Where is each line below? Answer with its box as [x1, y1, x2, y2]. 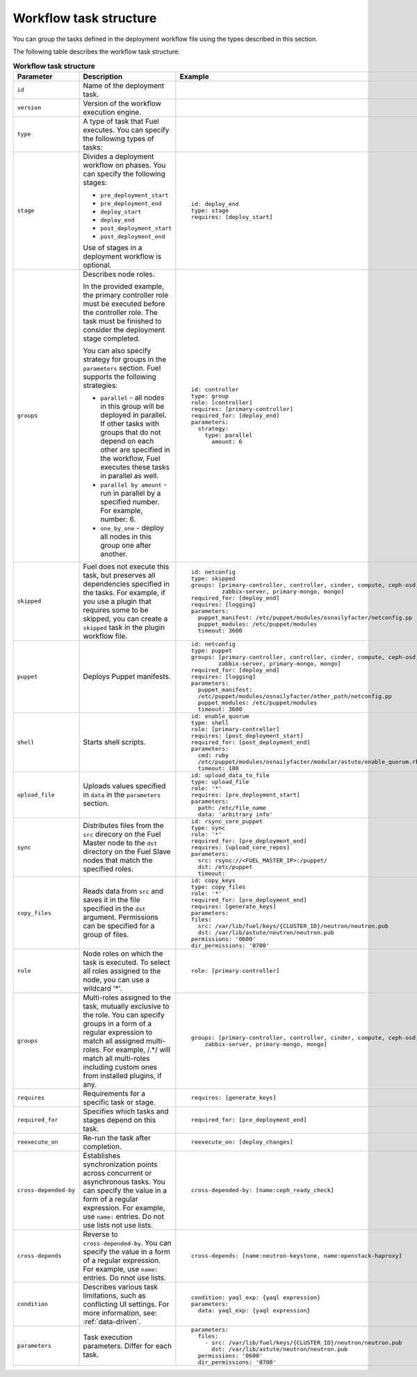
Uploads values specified [83, 781, 166, 791]
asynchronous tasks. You [83, 1177, 166, 1187]
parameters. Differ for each [83, 1341, 172, 1351]
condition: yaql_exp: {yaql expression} [191, 1294, 321, 1301]
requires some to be [83, 605, 149, 614]
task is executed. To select [83, 957, 170, 967]
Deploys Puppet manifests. [83, 671, 172, 681]
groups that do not [100, 427, 161, 437]
